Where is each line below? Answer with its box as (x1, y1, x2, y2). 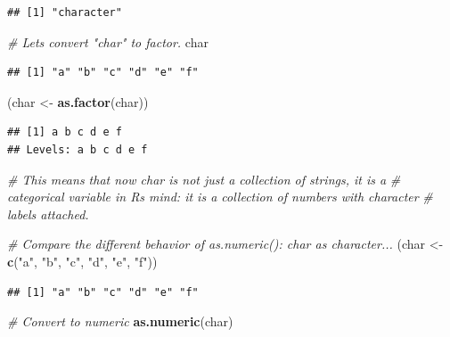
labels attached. (7, 204, 89, 223)
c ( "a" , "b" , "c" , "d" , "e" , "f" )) (7, 251, 158, 270)
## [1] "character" (7, 6, 122, 19)
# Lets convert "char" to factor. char (7, 32, 209, 51)
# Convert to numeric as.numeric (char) (7, 312, 233, 331)
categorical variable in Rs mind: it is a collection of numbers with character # (7, 187, 433, 206)
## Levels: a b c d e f (7, 143, 148, 156)
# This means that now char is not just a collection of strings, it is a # (7, 169, 401, 188)
